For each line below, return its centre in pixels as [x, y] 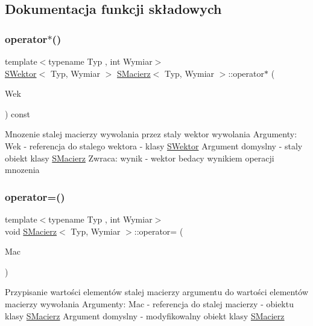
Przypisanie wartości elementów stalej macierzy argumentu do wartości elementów [157, 292]
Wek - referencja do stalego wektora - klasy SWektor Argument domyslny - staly [154, 145]
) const [18, 113]
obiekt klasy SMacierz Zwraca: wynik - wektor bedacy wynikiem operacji [140, 158]
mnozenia [22, 170]
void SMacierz [31, 231]
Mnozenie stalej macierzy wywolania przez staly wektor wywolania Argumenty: [151, 134]
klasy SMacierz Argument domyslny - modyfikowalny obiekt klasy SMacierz [145, 315]
